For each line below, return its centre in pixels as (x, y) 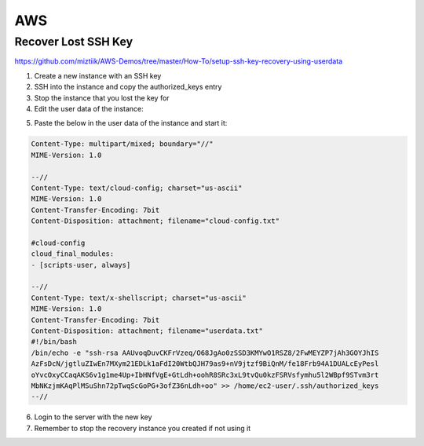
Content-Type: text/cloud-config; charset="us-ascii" (137, 188)
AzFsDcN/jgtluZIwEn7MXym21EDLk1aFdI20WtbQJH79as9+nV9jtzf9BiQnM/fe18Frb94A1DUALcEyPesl (205, 364)
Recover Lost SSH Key (74, 42)
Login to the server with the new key (93, 417)
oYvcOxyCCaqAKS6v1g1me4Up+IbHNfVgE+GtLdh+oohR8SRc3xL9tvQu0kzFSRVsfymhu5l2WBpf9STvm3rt (205, 375)
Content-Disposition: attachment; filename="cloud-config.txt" (155, 221)
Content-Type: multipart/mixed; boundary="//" (122, 144)
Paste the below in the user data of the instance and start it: (131, 123)
